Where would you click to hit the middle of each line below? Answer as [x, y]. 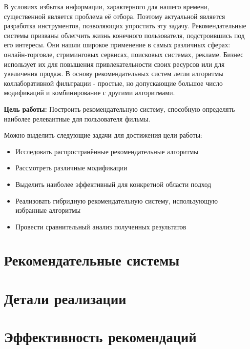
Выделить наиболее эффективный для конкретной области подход [113, 184]
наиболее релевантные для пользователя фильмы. [77, 118]
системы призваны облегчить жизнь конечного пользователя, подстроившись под [124, 35]
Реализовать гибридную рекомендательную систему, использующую [116, 200]
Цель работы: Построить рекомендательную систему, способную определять [120, 109]
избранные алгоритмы [48, 210]
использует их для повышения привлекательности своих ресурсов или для [114, 64]
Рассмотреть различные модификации [71, 168]
